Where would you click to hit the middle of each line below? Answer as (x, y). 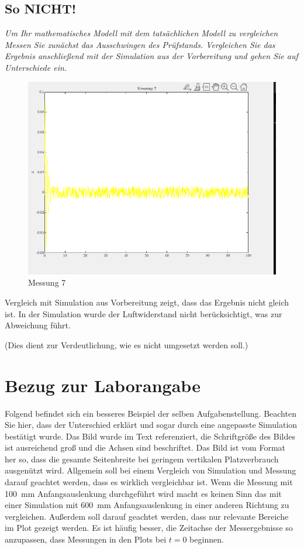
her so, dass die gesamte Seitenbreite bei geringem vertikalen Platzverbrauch (142, 459)
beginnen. (207, 539)
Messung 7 (47, 282)
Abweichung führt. (38, 325)
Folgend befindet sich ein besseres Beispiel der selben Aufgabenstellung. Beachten (151, 413)
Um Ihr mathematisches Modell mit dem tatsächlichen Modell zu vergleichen (141, 33)
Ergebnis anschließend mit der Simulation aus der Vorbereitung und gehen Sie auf (151, 56)
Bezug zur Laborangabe (103, 385)
